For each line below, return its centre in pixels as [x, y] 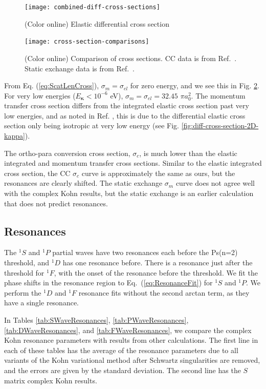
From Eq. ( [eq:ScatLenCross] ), [52, 85]
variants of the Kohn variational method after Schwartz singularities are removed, [132, 360]
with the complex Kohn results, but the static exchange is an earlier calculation [129, 193]
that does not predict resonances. [56, 203]
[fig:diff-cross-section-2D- [220, 125]
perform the [23, 292]
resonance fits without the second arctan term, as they [164, 292]
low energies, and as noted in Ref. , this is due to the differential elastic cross [125, 115]
